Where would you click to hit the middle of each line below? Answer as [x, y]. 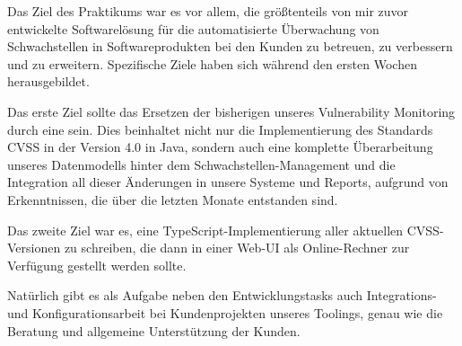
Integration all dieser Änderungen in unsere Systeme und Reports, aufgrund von [228, 182]
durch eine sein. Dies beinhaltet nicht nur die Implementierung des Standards [220, 129]
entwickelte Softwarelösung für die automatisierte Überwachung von [193, 28]
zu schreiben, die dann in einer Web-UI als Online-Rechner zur [237, 248]
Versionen [34, 248]
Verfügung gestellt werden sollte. [97, 265]
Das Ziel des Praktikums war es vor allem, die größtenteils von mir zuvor [208, 11]
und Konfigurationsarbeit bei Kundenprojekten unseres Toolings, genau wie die [225, 312]
